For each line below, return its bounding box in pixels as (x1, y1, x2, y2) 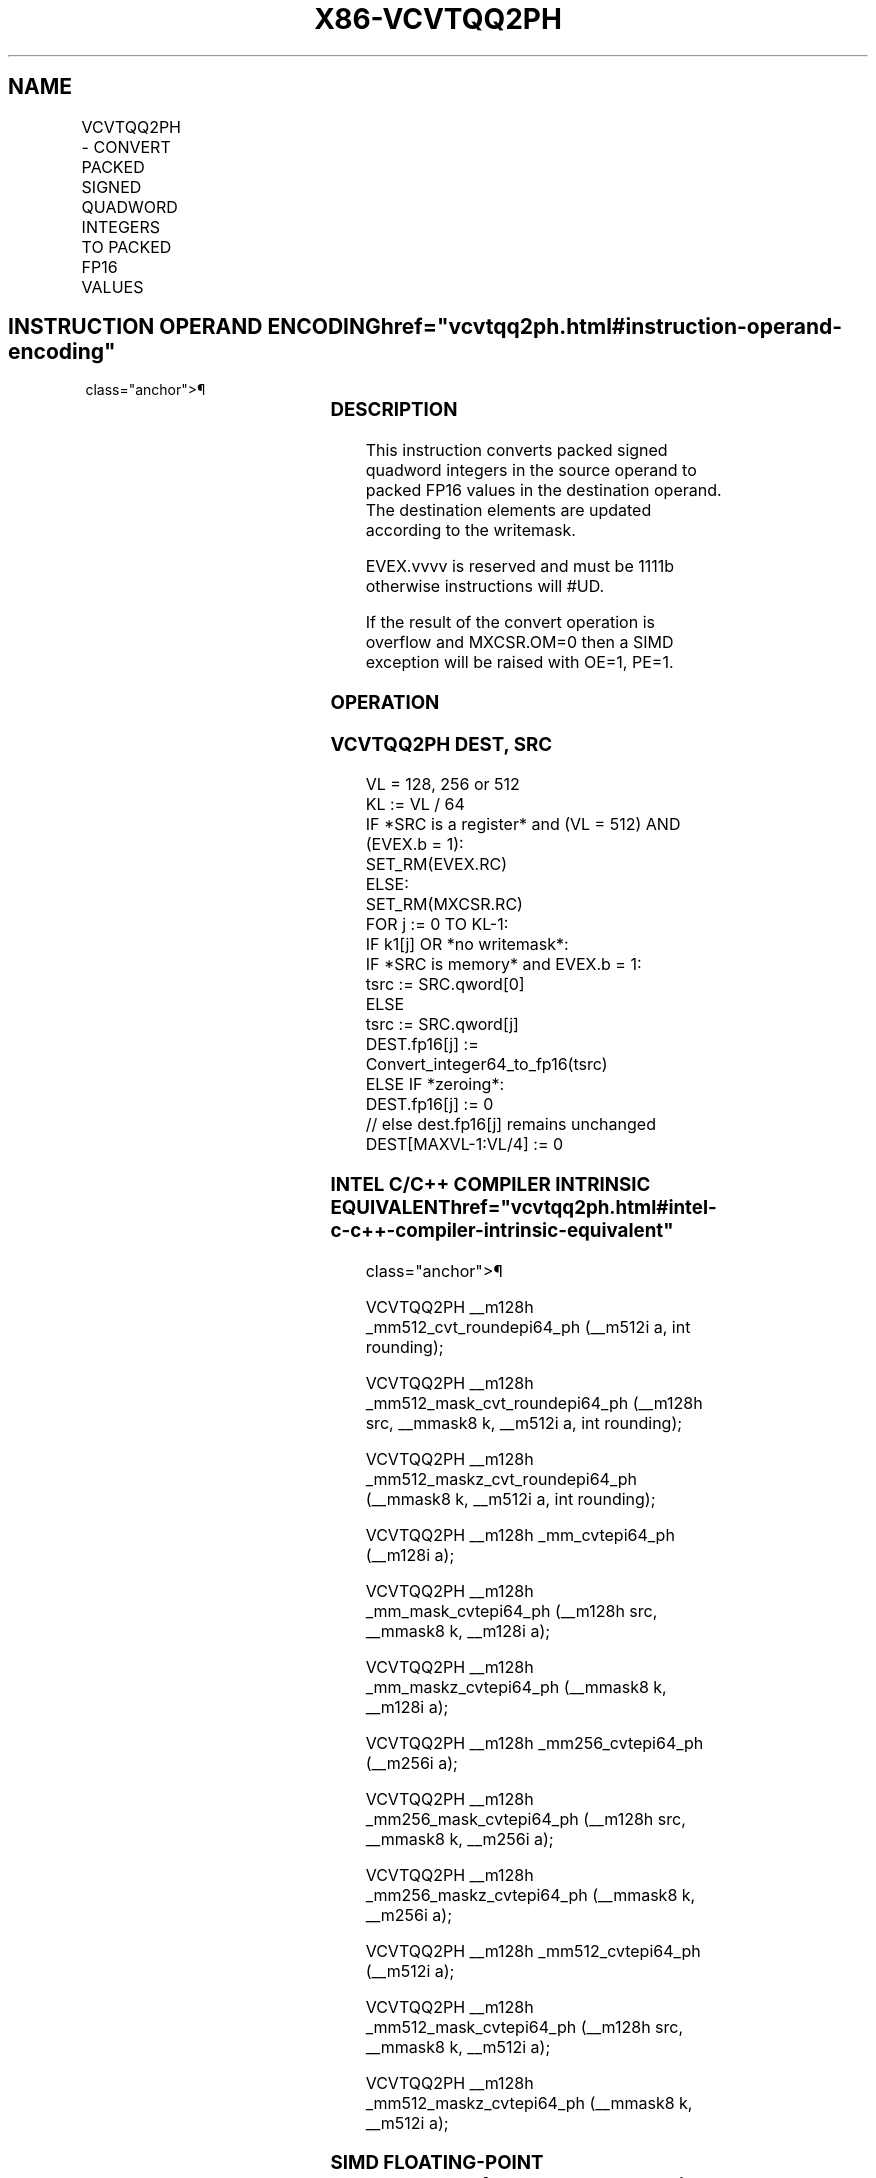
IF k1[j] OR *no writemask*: (365, 934, 569, 955)
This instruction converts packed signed (365, 440, 668, 461)
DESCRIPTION (330, 398, 458, 422)
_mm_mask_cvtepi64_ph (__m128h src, (365, 1600, 658, 1621)
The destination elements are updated (365, 500, 652, 521)
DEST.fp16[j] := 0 (365, 1094, 494, 1115)
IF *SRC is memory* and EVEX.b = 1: (365, 954, 642, 975)
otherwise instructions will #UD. (365, 576, 605, 597)
